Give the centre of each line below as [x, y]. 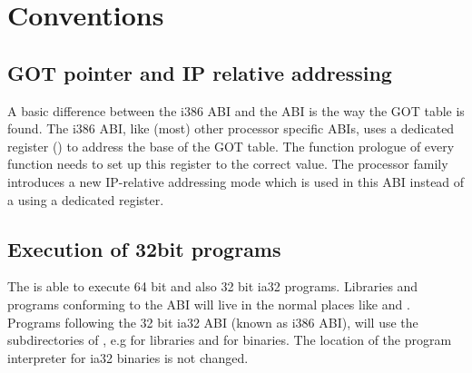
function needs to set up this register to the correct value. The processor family [228, 164]
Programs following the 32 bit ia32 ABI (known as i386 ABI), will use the [213, 322]
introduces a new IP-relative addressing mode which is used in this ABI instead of [236, 181]
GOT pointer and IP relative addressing [200, 72]
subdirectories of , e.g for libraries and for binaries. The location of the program [230, 340]
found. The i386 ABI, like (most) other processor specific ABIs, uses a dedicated [231, 128]
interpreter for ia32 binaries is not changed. [128, 357]
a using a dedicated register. [86, 199]
